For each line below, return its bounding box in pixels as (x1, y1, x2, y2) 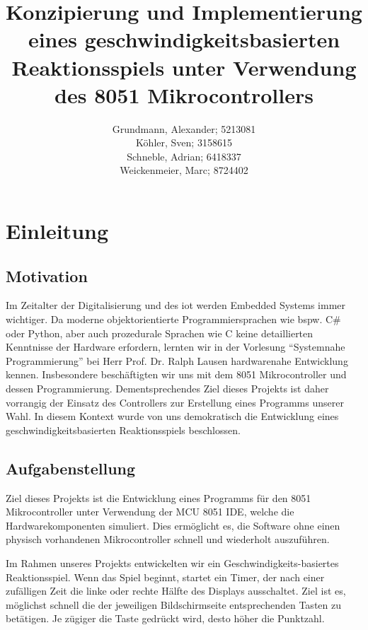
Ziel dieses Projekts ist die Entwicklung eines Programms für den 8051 (6, 490, 311, 505)
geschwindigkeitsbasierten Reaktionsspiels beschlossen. (6, 422, 241, 437)
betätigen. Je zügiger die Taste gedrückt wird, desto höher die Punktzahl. (6, 611, 325, 626)
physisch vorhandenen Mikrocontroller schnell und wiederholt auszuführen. (6, 532, 330, 547)
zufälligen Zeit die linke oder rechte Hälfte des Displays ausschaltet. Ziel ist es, (6, 583, 346, 598)
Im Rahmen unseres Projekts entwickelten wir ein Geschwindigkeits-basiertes (6, 555, 339, 570)
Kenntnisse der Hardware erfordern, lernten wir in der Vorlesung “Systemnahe (6, 339, 345, 354)
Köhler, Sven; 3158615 (136, 135, 232, 150)
